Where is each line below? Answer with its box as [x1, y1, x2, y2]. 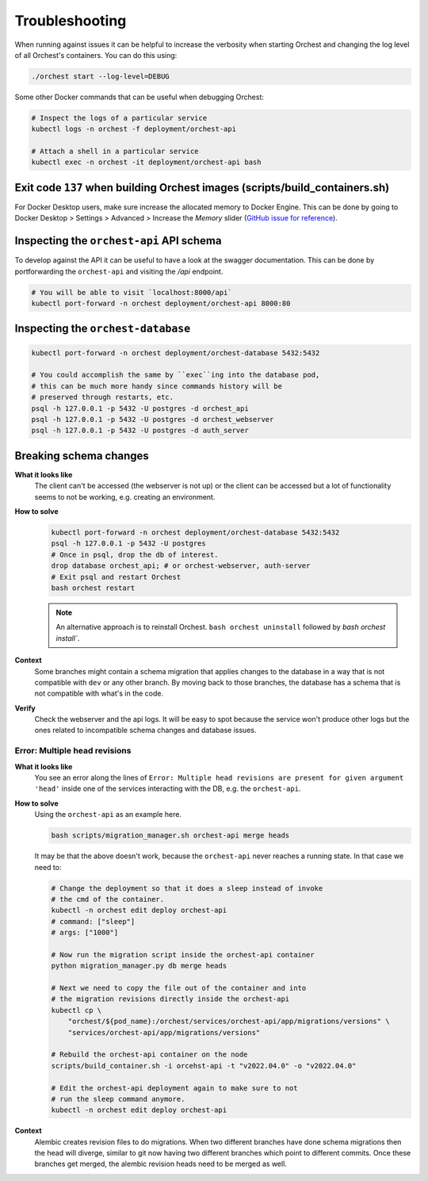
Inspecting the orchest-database [14, 322, 191, 336]
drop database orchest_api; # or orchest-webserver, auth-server [51, 562, 311, 570]
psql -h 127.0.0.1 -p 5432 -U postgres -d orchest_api [31, 404, 249, 412]
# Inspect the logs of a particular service [31, 113, 208, 122]
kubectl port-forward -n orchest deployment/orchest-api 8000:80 [31, 299, 291, 309]
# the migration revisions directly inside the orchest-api [51, 995, 290, 1003]
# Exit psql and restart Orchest [51, 572, 182, 581]
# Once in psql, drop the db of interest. [51, 550, 219, 559]
